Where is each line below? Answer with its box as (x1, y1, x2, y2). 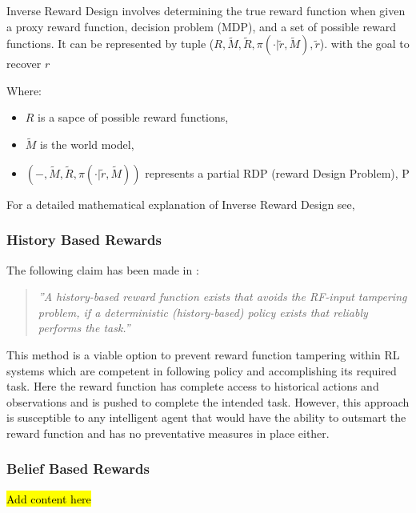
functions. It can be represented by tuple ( (6, 35, 214, 52)
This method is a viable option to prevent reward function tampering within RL (6, 346, 400, 363)
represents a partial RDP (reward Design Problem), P (145, 164, 410, 181)
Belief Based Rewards (6, 459, 150, 479)
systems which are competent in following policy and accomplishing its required (6, 362, 397, 379)
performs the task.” (38, 319, 130, 336)
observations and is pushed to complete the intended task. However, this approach (6, 393, 410, 410)
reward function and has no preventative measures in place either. (6, 424, 330, 441)
